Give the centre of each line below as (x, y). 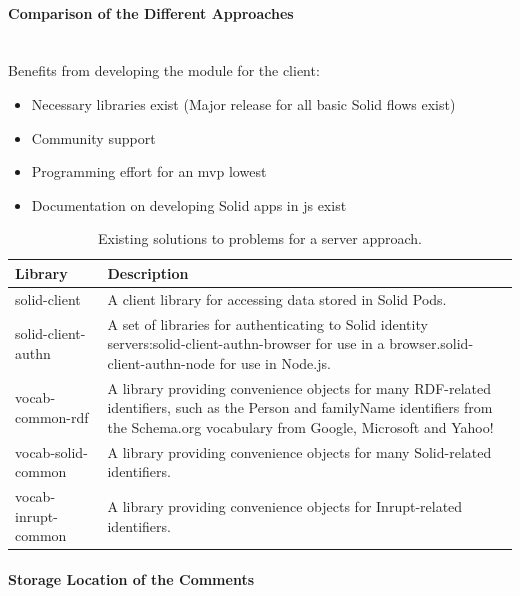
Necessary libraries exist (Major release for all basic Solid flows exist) (243, 103)
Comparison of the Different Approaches (151, 12)
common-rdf (52, 417)
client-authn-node (161, 362)
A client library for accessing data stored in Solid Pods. (277, 298)
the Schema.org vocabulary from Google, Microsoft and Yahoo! (300, 426)
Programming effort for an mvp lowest (149, 171)
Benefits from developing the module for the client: (164, 70)
